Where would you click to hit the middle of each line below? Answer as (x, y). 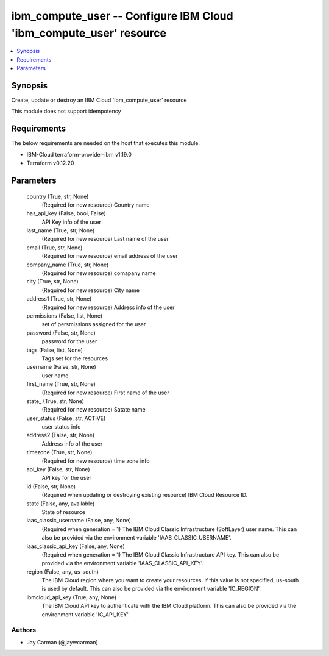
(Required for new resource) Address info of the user (108, 307)
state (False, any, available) (61, 504)
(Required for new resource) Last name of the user (105, 239)
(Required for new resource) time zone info (96, 461)
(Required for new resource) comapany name (99, 273)
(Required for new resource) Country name (96, 205)
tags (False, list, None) (55, 350)
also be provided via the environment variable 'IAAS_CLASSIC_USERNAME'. (136, 538)
